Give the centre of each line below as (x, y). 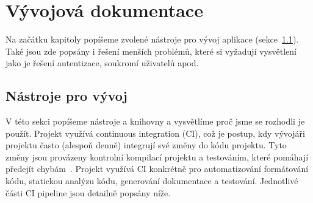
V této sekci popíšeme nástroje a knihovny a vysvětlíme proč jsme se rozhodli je (155, 121)
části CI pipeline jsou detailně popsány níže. (88, 192)
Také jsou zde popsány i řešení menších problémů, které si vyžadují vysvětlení (151, 51)
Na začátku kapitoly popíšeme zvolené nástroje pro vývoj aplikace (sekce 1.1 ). (152, 39)
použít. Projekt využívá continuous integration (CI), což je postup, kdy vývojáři (155, 133)
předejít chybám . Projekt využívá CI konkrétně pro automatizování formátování (157, 169)
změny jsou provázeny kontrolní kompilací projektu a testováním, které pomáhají (157, 157)
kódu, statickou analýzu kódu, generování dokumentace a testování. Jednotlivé (152, 181)
